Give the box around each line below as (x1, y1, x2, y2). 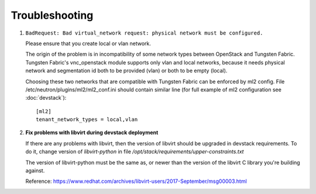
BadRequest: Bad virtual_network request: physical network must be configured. (25, 29, 263, 36)
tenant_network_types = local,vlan (36, 116, 138, 123)
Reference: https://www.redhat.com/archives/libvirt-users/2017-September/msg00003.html (25, 178, 247, 185)
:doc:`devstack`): (25, 94, 67, 101)
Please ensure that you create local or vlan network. (25, 40, 152, 47)
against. (25, 167, 45, 174)
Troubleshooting (11, 9, 94, 22)
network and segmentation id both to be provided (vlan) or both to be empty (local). (25, 67, 228, 74)
